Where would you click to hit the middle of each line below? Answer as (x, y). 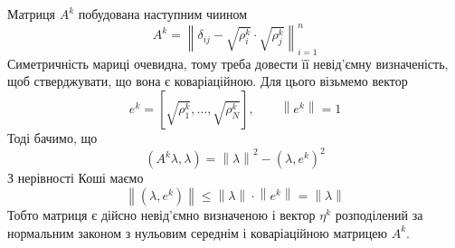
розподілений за (379, 214)
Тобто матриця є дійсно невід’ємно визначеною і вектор (161, 214)
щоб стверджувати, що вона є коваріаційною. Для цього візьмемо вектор (208, 81)
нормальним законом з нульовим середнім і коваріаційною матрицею (197, 232)
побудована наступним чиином (163, 14)
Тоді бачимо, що (52, 138)
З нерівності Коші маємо (76, 178)
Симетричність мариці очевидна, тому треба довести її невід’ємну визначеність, (228, 63)
